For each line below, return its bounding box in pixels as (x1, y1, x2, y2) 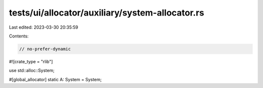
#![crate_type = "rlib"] (9, 58, 53, 64)
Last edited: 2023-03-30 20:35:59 (9, 24, 78, 30)
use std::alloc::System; (9, 68, 55, 73)
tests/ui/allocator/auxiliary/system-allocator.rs (9, 7, 205, 18)
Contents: (9, 33, 29, 39)
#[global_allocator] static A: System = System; (9, 76, 102, 82)
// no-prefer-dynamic (19, 46, 71, 52)
